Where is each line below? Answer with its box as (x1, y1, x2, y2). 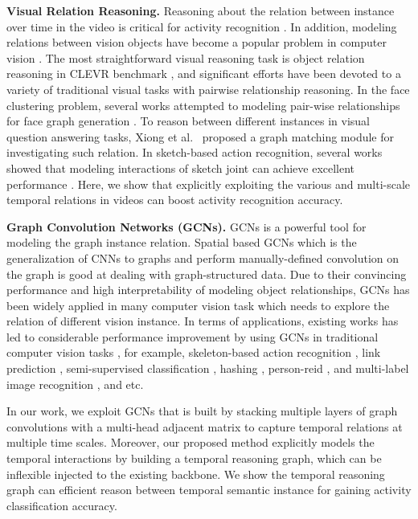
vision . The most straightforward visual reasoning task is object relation (6, 49, 365, 66)
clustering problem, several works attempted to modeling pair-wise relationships (6, 96, 400, 113)
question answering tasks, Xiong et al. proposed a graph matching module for (6, 128, 395, 145)
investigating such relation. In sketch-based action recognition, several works (6, 144, 383, 161)
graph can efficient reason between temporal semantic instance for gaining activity (6, 481, 412, 498)
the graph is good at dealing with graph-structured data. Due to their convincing (6, 265, 407, 282)
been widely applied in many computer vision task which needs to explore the (6, 296, 390, 313)
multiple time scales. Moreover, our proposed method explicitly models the (6, 434, 375, 451)
